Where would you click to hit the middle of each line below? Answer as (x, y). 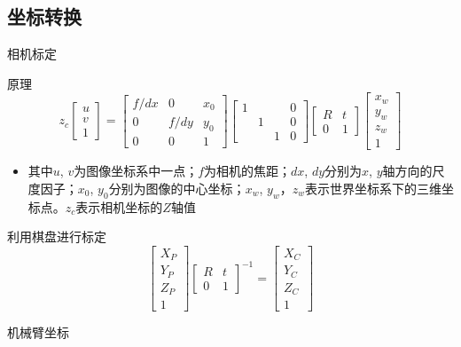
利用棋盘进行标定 (57, 237)
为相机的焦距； (248, 171)
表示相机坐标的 (119, 206)
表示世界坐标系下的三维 (373, 188)
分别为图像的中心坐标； (177, 188)
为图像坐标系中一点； (136, 171)
